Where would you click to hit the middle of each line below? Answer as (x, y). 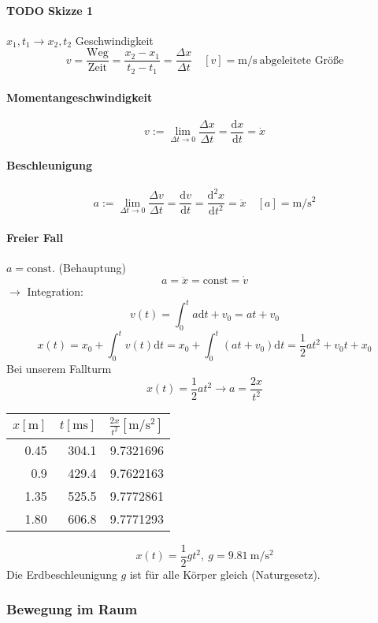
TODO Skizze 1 (50, 10)
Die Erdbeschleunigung (62, 574)
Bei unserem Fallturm (59, 369)
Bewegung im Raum (72, 609)
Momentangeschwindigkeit (80, 97)
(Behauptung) (92, 268)
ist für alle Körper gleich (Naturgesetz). (225, 574)
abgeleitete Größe (302, 60)
